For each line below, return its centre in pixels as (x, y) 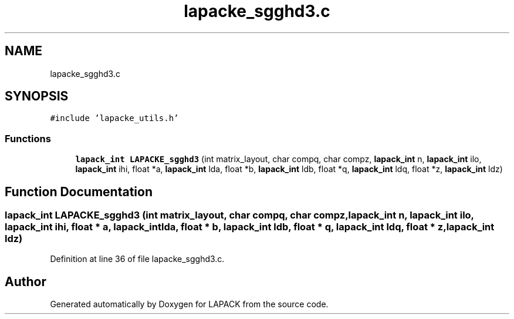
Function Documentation (79, 192)
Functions (28, 138)
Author (26, 281)
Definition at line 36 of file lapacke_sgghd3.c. (137, 259)
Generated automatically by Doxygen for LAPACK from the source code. (189, 304)
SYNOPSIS (37, 96)
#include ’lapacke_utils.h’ (114, 118)
